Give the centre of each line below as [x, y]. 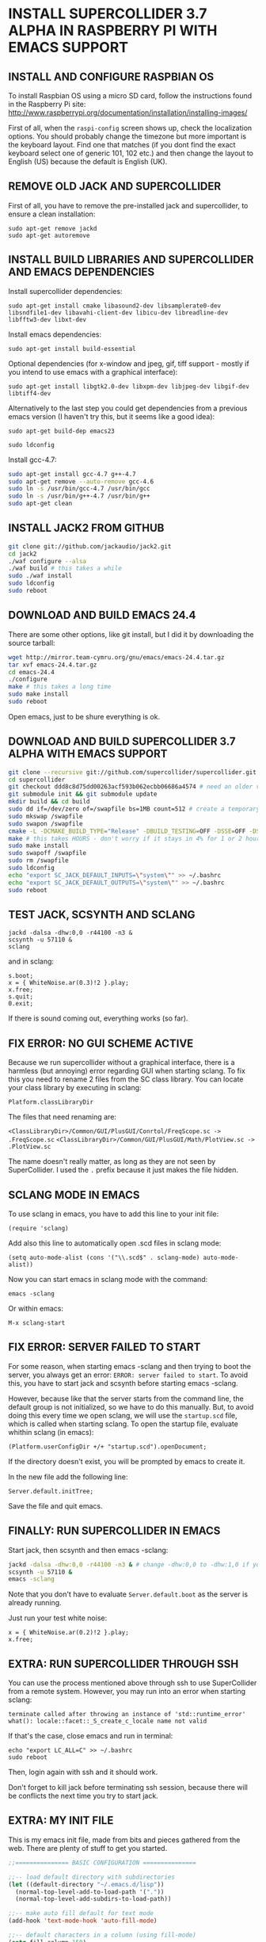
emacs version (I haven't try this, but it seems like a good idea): [112, 416]
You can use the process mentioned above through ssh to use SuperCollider [133, 1683]
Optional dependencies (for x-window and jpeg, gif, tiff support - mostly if [129, 363]
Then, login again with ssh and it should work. [83, 1772]
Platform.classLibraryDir [51, 1102]
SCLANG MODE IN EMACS [74, 1194]
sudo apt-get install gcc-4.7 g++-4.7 [72, 474]
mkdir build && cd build [49, 802]
